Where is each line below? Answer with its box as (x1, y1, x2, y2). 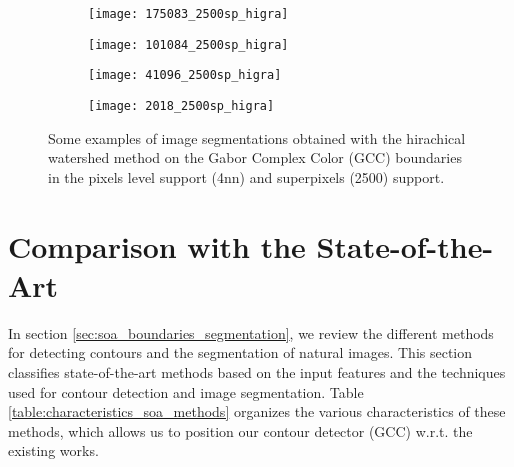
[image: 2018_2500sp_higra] (88, 98, 275, 113)
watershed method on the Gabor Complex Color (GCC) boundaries (48, 147, 462, 168)
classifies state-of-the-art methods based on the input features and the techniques (8, 361, 506, 382)
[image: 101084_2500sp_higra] (88, 37, 289, 52)
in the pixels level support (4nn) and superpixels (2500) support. (48, 166, 445, 187)
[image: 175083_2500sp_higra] (88, 7, 289, 21)
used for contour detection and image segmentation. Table (8, 381, 364, 402)
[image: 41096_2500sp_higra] (88, 68, 282, 83)
